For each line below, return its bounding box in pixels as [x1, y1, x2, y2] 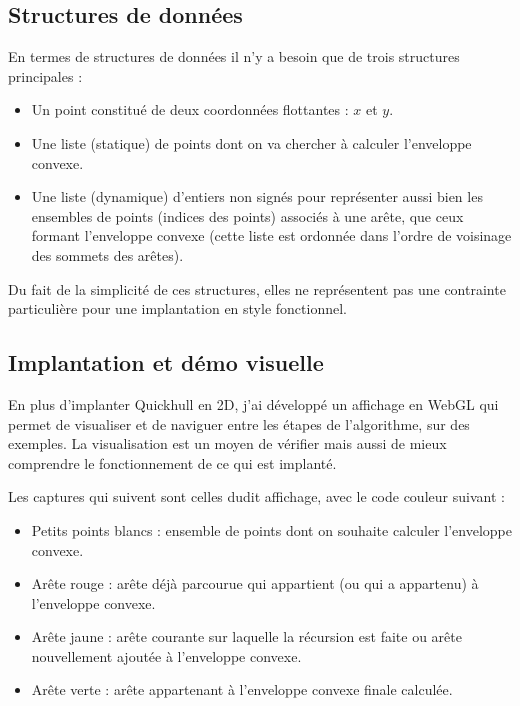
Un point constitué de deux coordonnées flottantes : [31, 99, 349, 120]
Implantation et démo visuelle [8, 347, 324, 378]
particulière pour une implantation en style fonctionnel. [8, 298, 347, 319]
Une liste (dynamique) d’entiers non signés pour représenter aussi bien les [31, 186, 483, 207]
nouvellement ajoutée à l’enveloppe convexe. [31, 645, 302, 666]
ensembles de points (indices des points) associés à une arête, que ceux [31, 205, 464, 226]
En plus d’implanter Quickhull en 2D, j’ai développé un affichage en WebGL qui [8, 393, 499, 414]
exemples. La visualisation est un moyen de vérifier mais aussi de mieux [8, 433, 447, 454]
